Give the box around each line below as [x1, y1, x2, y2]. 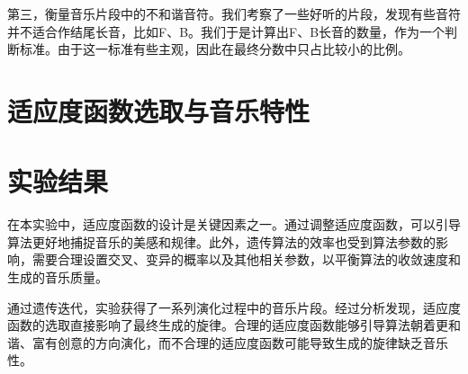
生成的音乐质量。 [7, 268, 108, 287]
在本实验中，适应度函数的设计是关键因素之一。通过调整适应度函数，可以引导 [7, 215, 461, 234]
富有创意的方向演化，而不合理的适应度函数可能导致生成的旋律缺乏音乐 [31, 333, 448, 352]
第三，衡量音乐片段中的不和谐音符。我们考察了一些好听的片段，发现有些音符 [7, 4, 461, 22]
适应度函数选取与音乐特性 [7, 92, 310, 129]
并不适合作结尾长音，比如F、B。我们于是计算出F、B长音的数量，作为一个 [7, 22, 445, 40]
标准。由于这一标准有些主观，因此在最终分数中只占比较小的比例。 [19, 40, 410, 58]
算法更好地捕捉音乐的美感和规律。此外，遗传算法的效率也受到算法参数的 [7, 232, 436, 251]
